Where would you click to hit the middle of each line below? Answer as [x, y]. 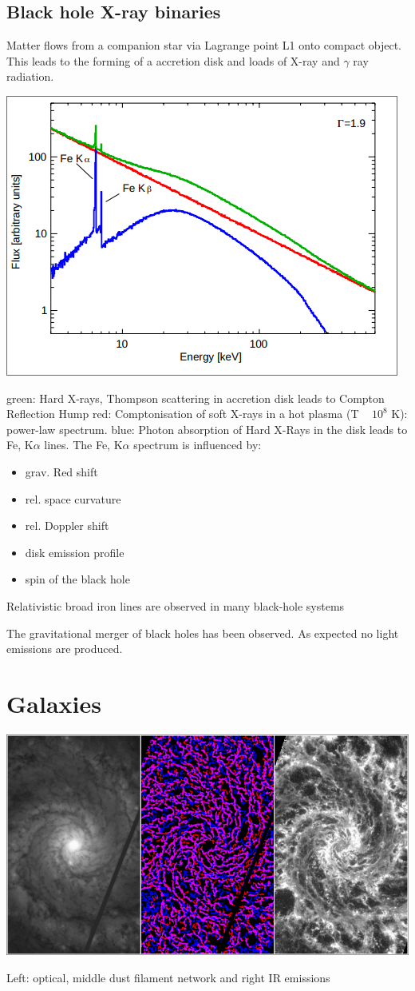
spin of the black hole [77, 579]
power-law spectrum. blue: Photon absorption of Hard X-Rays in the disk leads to [207, 429]
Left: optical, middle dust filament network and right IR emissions [168, 977]
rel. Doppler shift [67, 525]
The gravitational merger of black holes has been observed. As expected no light [203, 633]
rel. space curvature [73, 498]
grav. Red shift [61, 471]
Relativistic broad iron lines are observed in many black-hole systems [176, 605]
